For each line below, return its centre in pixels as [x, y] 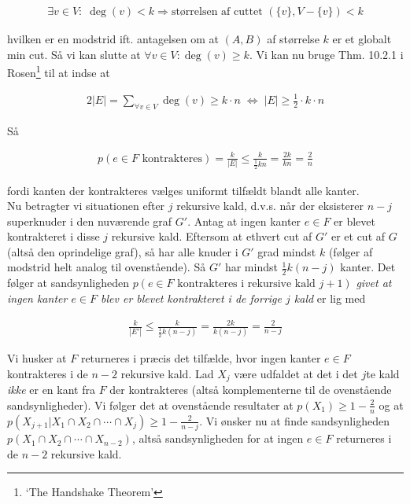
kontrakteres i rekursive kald [246, 284]
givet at [374, 283]
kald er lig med [330, 298]
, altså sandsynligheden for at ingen [218, 438]
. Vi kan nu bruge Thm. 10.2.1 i [326, 54]
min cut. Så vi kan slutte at [74, 54]
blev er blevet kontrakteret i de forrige [191, 298]
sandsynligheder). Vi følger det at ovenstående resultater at [150, 405]
